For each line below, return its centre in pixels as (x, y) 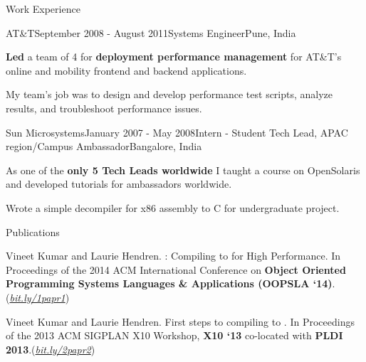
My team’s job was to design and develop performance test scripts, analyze (169, 94)
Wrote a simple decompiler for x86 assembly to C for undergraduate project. (173, 207)
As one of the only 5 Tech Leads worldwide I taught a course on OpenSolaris (183, 170)
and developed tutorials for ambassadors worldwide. (119, 184)
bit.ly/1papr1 (37, 297)
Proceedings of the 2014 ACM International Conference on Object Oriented (176, 269)
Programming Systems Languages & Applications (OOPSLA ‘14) (169, 283)
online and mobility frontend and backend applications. (126, 70)
